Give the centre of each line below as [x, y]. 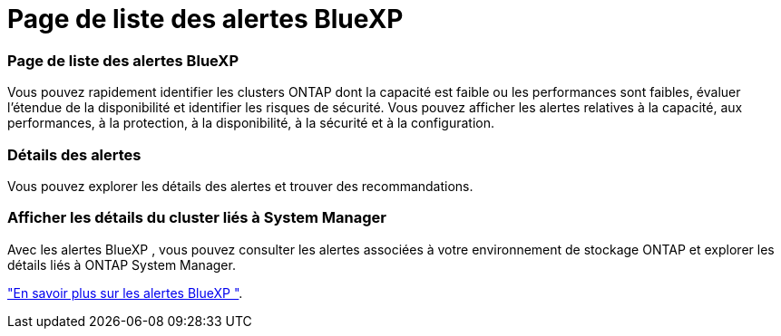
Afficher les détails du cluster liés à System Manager [197, 218]
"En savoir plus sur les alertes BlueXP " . [125, 293]
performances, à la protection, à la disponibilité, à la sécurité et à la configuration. [251, 123]
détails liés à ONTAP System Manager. [122, 264]
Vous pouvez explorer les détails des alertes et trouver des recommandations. [240, 186]
